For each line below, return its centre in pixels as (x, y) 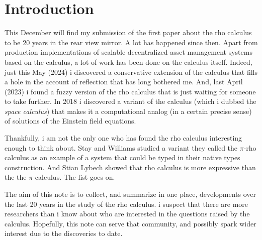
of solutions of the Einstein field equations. (70, 121)
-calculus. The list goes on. (74, 177)
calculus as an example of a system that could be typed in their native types (122, 157)
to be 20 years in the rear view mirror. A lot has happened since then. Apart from (131, 42)
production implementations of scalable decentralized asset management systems (128, 52)
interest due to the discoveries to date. (64, 233)
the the (16, 177)
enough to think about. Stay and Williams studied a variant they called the (121, 147)
